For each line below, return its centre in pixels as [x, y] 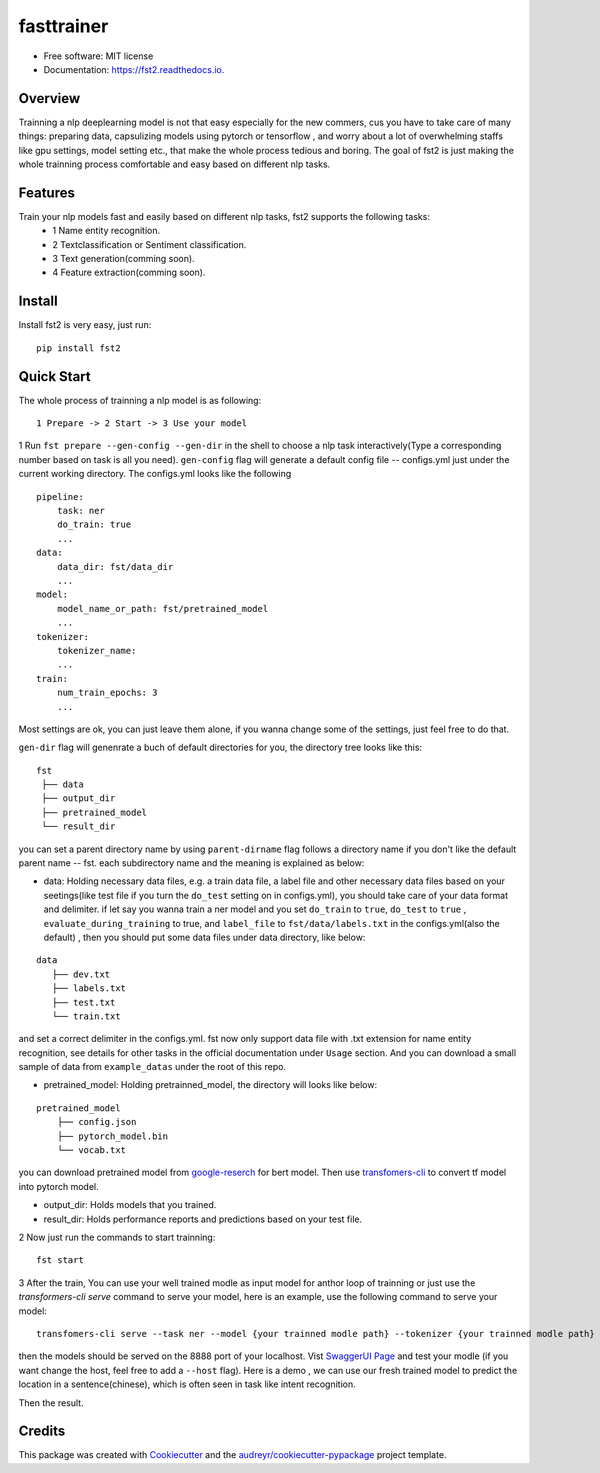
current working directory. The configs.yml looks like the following [155, 474]
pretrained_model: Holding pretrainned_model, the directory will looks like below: [210, 1085]
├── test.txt [83, 1002]
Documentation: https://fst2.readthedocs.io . [134, 69]
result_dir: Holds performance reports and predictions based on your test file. [203, 1219]
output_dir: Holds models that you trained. [130, 1205]
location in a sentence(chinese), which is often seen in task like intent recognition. [187, 1384]
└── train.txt [86, 1016]
